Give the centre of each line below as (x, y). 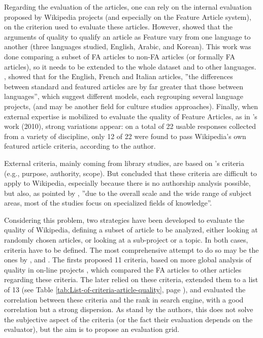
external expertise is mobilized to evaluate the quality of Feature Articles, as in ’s (131, 116)
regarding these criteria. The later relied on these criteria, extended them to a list (131, 279)
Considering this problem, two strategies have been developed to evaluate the (124, 219)
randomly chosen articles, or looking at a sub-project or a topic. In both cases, (126, 240)
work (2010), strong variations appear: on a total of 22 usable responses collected (130, 126)
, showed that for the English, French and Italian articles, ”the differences (119, 76)
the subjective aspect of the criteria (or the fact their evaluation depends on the (128, 319)
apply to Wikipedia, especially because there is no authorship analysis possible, (127, 183)
